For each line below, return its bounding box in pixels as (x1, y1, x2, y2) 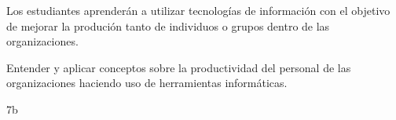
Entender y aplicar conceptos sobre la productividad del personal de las (6, 59, 351, 75)
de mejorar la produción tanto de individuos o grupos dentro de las (6, 17, 330, 34)
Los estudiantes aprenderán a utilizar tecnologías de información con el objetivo (6, 2, 390, 18)
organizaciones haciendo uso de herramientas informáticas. (6, 75, 288, 91)
